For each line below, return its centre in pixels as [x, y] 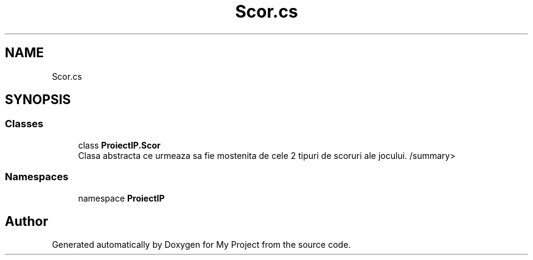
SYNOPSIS [38, 100]
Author [26, 221]
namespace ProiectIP [121, 198]
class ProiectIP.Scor [119, 145]
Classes [24, 124]
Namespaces [37, 177]
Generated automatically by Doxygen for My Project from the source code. [201, 245]
